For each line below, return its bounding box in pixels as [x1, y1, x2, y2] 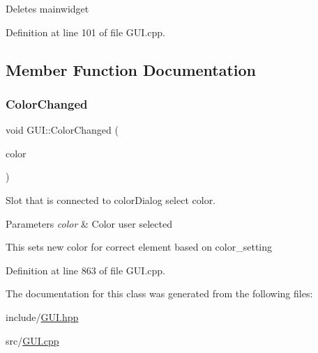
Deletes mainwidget [6, 1, 89, 15]
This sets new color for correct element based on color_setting [6, 240, 273, 254]
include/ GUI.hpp [6, 309, 79, 324]
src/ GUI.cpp [6, 333, 59, 347]
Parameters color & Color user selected [6, 216, 172, 230]
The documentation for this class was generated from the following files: [6, 286, 313, 301]
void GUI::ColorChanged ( [6, 123, 119, 137]
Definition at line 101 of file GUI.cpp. [6, 24, 165, 39]
